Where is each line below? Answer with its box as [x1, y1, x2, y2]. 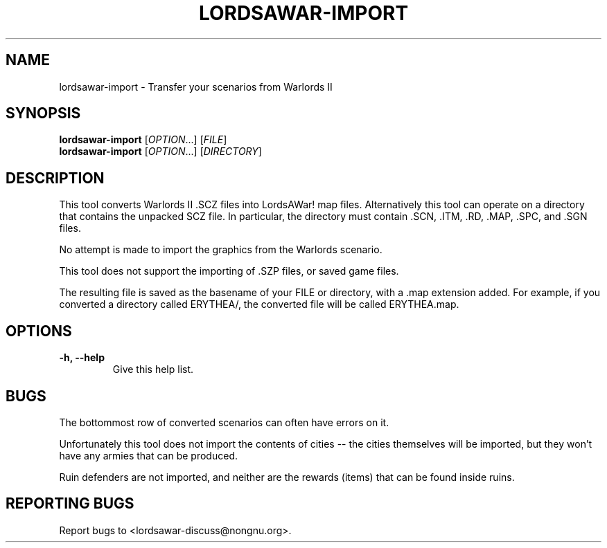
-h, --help [59, 351, 105, 364]
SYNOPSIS [6, 104, 81, 122]
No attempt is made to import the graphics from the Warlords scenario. [59, 244, 382, 256]
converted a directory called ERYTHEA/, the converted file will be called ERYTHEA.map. [59, 298, 459, 311]
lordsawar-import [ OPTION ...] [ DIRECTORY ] [59, 145, 262, 158]
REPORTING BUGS [6, 495, 134, 513]
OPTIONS [6, 322, 72, 340]
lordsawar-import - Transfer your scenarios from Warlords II [59, 80, 333, 93]
